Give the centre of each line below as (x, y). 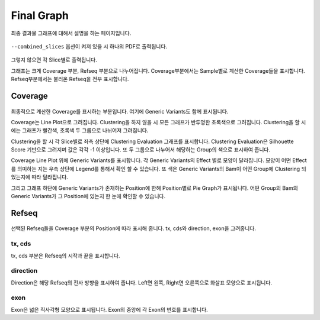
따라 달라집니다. (50, 177)
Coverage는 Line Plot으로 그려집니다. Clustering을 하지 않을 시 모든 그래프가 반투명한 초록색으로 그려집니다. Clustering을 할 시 (159, 122)
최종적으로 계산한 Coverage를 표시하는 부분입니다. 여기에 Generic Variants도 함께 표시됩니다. (120, 111)
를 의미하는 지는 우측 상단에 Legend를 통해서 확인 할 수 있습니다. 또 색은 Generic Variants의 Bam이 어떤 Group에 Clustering (156, 169)
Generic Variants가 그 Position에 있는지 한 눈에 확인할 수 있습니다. (88, 196)
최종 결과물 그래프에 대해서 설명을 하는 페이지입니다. (71, 33)
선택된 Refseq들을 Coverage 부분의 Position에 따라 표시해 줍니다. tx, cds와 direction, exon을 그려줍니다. (133, 228)
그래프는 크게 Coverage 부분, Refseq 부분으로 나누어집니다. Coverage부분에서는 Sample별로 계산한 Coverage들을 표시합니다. (158, 70)
